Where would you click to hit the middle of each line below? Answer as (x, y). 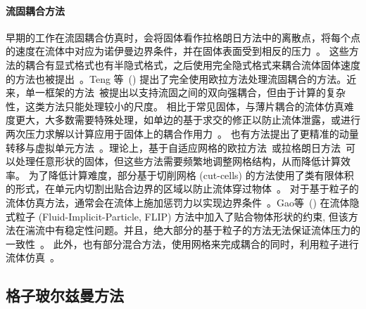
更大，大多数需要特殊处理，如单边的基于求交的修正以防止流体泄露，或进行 (188, 120)
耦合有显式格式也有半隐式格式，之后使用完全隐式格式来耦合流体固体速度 (193, 64)
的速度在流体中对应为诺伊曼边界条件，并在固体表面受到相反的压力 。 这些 (177, 51)
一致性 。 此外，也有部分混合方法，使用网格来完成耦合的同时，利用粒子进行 (182, 243)
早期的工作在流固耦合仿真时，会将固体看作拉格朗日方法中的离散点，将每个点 (183, 37)
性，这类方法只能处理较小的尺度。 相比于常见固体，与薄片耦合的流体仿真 (175, 106)
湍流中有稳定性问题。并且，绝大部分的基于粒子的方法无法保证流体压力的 (193, 230)
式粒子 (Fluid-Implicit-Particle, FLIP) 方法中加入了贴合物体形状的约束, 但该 (177, 216)
